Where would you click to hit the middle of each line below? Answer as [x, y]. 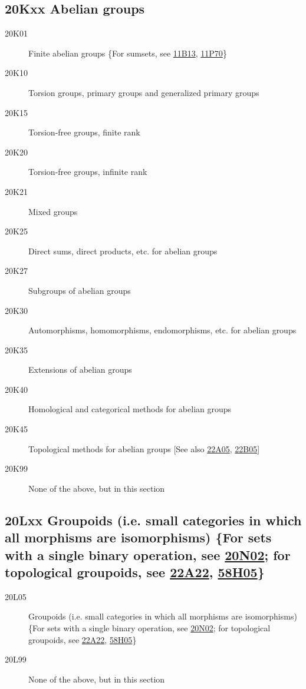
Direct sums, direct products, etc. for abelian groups [123, 251]
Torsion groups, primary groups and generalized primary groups [144, 92]
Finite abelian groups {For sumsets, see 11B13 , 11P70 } [128, 53]
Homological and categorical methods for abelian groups [130, 409]
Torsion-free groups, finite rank [84, 132]
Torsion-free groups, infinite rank [88, 172]
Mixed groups [53, 211]
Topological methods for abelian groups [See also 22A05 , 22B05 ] [144, 448]
